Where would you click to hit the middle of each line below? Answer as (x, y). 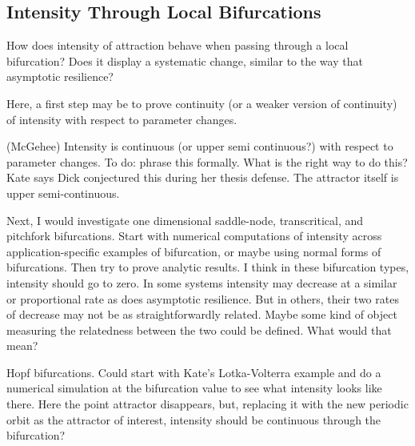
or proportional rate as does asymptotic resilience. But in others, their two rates (203, 298)
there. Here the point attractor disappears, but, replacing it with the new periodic (207, 404)
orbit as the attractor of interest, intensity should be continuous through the (194, 419)
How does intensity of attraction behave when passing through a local (178, 45)
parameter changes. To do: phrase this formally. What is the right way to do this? (207, 161)
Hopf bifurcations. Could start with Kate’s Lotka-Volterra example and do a (194, 372)
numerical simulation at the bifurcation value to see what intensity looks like (194, 388)
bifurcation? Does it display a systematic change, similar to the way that (185, 60)
